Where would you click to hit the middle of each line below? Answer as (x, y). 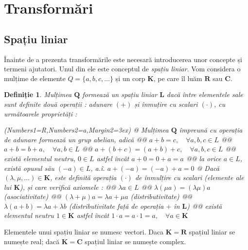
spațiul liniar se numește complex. (135, 241)
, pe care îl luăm (178, 78)
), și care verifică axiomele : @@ (68, 187)
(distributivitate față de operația (116, 206)
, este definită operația (83, 177)
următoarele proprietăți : (41, 113)
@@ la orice (204, 158)
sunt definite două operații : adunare (58, 104)
